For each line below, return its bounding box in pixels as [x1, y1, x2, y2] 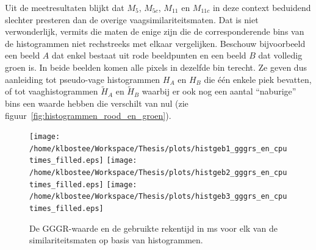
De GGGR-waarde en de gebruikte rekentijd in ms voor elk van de [29, 221, 278, 234]
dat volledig [258, 49, 303, 62]
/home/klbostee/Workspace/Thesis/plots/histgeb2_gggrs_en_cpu [29, 168, 287, 177]
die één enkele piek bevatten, [204, 73, 312, 85]
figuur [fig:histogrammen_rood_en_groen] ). [5, 109, 171, 121]
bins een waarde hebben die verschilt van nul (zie [5, 96, 189, 109]
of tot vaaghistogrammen [5, 85, 98, 98]
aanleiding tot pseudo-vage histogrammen [5, 73, 160, 85]
